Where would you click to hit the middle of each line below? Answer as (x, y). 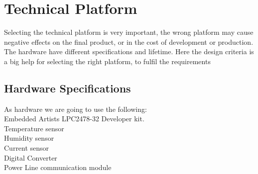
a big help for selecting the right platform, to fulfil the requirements (107, 61)
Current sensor (27, 148)
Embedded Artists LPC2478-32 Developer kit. (74, 119)
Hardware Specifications (67, 88)
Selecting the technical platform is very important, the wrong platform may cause (129, 32)
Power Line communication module (58, 167)
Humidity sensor (29, 138)
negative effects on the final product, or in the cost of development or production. (129, 42)
